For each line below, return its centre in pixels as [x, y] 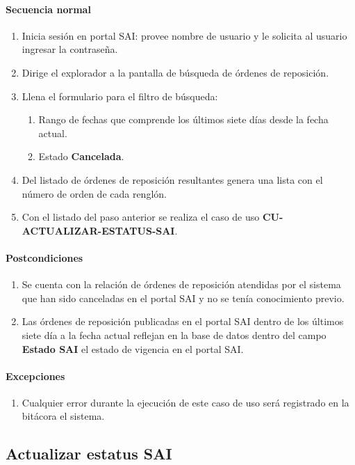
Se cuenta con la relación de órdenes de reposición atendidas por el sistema [181, 284]
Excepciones [35, 376]
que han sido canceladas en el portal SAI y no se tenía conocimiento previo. [183, 298]
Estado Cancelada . [81, 156]
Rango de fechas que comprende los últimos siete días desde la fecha [183, 119]
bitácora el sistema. [63, 416]
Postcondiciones [44, 257]
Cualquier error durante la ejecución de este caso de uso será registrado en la [185, 402]
